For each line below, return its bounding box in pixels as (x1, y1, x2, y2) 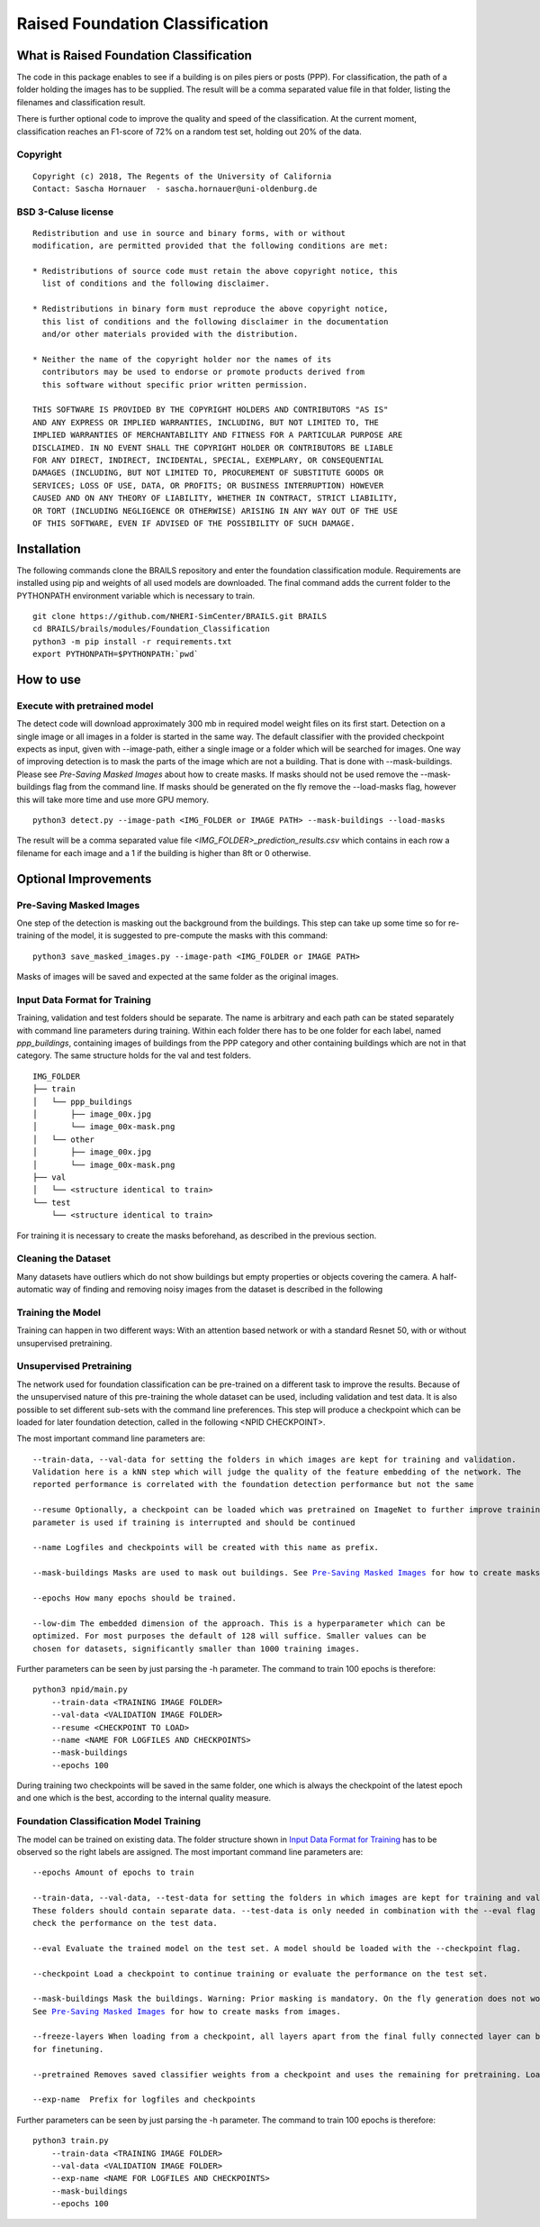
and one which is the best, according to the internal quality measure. (16, 1793, 272, 1803)
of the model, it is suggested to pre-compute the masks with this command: (46, 930, 328, 941)
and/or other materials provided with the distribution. (41, 329, 299, 340)
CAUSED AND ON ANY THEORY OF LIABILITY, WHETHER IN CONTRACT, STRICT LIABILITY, (32, 493, 399, 504)
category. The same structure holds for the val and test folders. (16, 1050, 252, 1061)
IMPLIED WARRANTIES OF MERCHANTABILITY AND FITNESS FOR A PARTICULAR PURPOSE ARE (32, 430, 403, 441)
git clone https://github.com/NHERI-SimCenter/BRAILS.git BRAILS (32, 611, 328, 621)
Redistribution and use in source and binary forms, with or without (32, 228, 346, 238)
